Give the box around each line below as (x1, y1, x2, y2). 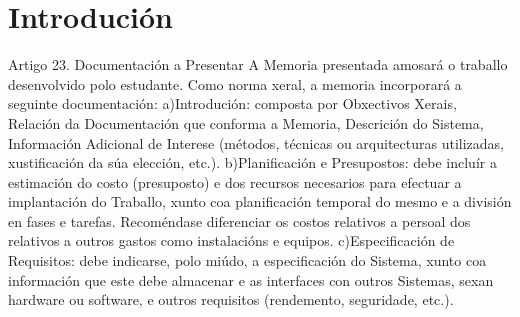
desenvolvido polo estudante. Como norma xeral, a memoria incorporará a (8, 73, 462, 94)
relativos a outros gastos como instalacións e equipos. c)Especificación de (8, 230, 455, 251)
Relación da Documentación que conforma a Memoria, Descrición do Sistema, (8, 112, 484, 133)
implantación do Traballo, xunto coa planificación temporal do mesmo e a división (8, 191, 512, 212)
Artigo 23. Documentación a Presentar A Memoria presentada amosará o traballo (8, 54, 508, 75)
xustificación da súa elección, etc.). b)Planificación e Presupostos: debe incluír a (8, 152, 497, 173)
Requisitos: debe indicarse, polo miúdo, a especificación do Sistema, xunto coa (8, 250, 487, 271)
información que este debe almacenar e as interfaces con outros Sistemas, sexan (8, 269, 494, 290)
